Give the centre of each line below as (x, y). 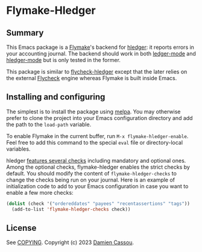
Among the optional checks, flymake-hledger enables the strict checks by (98, 167)
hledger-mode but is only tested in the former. (63, 60)
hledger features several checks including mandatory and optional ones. (96, 160)
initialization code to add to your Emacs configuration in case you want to (97, 186)
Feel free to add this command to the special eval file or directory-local (94, 142)
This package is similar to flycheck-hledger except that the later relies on (97, 72)
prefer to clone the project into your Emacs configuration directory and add (99, 118)
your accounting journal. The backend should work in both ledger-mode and (101, 54)
